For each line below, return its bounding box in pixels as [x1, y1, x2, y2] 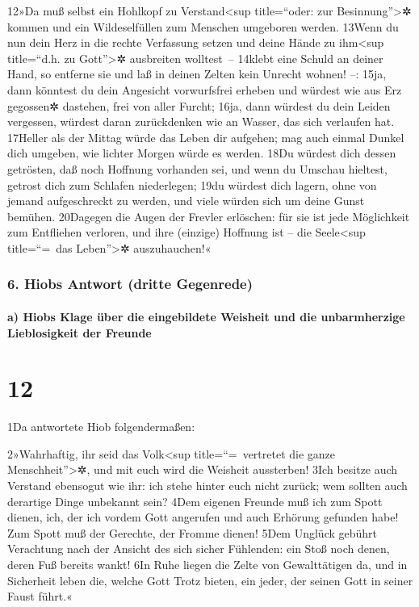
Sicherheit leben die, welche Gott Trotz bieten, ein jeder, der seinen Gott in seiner [7, 571, 413, 588]
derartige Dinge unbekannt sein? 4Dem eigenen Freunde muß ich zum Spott [7, 492, 383, 509]
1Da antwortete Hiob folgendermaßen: [7, 418, 195, 435]
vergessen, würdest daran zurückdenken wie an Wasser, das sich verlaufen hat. [7, 113, 395, 130]
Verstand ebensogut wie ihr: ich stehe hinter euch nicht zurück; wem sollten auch [7, 477, 408, 494]
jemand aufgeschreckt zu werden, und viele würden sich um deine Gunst [7, 192, 365, 209]
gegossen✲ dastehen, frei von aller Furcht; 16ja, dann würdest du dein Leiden [7, 97, 391, 114]
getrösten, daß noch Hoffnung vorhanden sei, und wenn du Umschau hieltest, [7, 160, 388, 177]
